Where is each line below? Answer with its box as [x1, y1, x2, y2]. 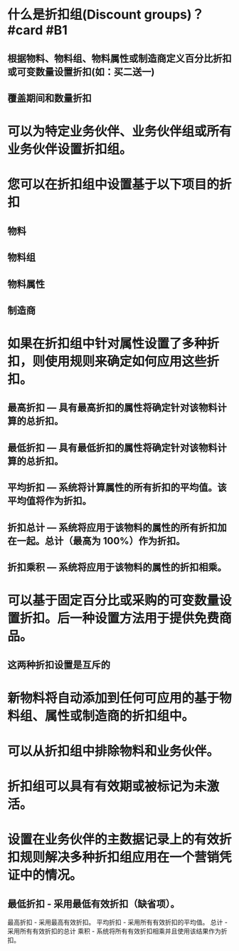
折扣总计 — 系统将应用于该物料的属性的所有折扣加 [7, 522, 227, 534]
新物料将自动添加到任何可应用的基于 [7, 690, 220, 706]
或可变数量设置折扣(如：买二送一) [7, 66, 155, 78]
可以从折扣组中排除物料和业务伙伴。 [7, 743, 220, 759]
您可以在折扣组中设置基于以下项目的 [7, 176, 220, 193]
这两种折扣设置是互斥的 [7, 658, 110, 671]
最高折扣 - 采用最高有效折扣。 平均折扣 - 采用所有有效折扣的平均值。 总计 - [7, 918, 228, 927]
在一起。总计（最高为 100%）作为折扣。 [7, 534, 186, 546]
